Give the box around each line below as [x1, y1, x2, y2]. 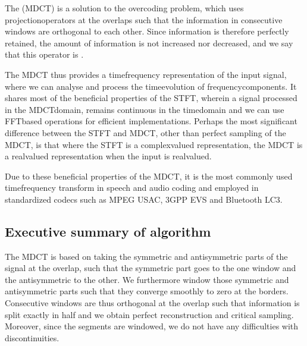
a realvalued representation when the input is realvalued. [5, 150, 212, 162]
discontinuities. [5, 331, 59, 344]
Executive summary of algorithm [5, 222, 211, 240]
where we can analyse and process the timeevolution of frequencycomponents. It [5, 80, 297, 92]
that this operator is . [5, 48, 84, 61]
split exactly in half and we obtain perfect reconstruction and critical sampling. [5, 308, 294, 320]
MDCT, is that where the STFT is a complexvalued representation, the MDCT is [5, 138, 303, 150]
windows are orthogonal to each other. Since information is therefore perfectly [5, 25, 289, 37]
